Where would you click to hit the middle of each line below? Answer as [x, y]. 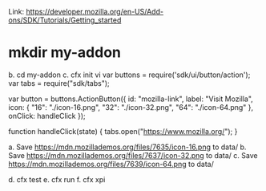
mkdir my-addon [65, 53]
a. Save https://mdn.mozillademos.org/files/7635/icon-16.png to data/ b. [127, 147]
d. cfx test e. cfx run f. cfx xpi [57, 179]
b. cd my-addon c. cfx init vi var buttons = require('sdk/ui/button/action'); [129, 75]
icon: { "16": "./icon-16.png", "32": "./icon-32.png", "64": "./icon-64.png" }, [131, 107]
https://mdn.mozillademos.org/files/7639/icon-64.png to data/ [111, 164]
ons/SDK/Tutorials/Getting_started [65, 20]
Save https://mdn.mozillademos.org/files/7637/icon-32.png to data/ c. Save [133, 155]
